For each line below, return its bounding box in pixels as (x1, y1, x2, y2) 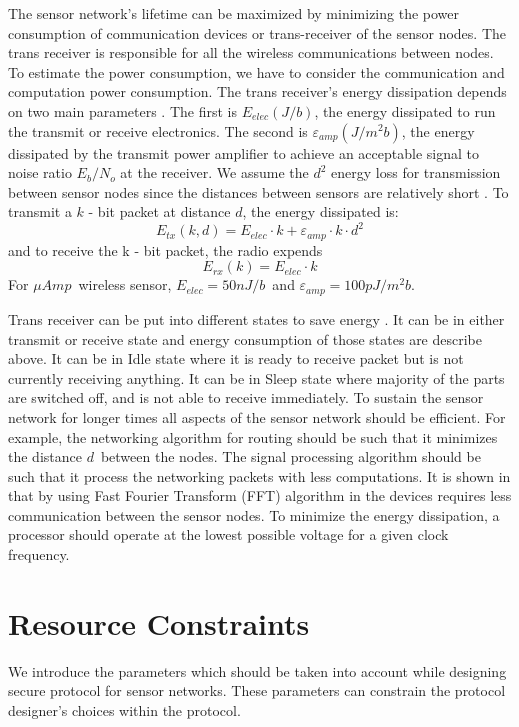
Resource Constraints (8, 602, 310, 643)
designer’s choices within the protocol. (8, 699, 241, 720)
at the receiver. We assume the (120, 162, 309, 183)
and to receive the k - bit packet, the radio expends (8, 239, 323, 260)
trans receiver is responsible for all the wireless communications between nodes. (8, 42, 494, 63)
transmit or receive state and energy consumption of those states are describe (8, 328, 482, 349)
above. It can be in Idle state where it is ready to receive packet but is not (8, 348, 464, 369)
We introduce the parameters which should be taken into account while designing (8, 660, 507, 681)
